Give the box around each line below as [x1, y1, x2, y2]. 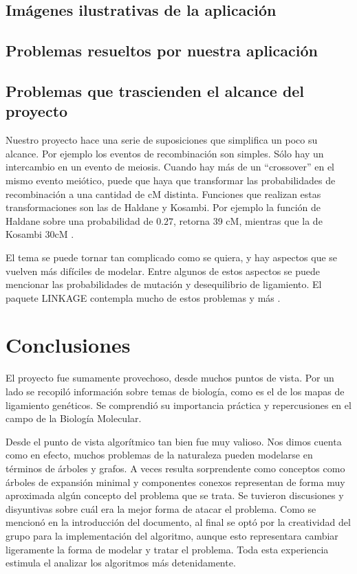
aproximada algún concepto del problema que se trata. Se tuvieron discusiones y [6, 488, 344, 503]
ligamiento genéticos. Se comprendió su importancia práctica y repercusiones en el [6, 397, 351, 412]
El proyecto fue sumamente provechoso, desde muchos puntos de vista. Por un [6, 371, 334, 385]
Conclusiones [6, 331, 131, 359]
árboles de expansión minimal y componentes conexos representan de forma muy [6, 474, 345, 489]
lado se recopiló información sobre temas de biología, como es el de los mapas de [6, 384, 345, 398]
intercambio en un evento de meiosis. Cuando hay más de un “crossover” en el [6, 159, 334, 174]
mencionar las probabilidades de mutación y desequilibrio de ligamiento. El [6, 277, 322, 291]
